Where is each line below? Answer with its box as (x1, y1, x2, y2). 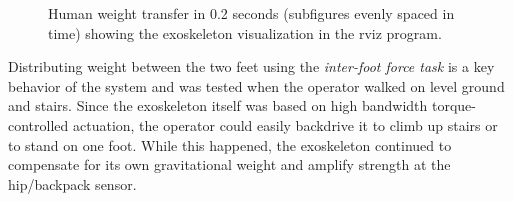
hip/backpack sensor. (8, 173, 137, 194)
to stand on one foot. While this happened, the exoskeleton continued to (8, 134, 452, 155)
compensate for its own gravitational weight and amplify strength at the (8, 154, 451, 175)
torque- (432, 95, 476, 116)
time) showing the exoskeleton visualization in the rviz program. (48, 22, 442, 43)
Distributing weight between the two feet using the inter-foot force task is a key (8, 56, 495, 77)
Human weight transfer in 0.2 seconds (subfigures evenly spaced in (48, 3, 455, 23)
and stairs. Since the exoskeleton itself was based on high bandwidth (8, 95, 428, 116)
